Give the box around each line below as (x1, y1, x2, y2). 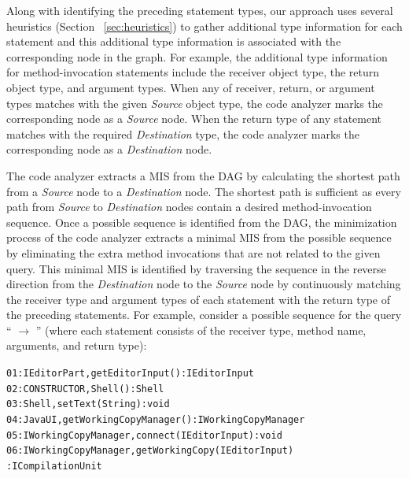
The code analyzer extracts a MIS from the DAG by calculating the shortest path (6, 167, 400, 183)
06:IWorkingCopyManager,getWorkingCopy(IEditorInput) (6, 445, 294, 457)
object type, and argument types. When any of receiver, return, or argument (6, 79, 375, 95)
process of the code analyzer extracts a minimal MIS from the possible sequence (6, 229, 392, 246)
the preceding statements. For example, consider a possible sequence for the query (6, 306, 402, 323)
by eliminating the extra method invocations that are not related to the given (6, 244, 381, 261)
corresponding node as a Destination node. (6, 141, 212, 157)
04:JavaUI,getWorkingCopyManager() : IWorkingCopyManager (6, 414, 305, 426)
